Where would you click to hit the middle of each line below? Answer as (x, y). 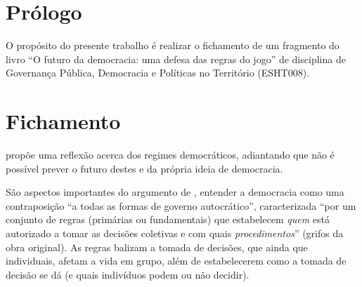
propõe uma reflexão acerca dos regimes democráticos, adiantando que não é (170, 155)
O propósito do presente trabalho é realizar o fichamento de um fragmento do (173, 45)
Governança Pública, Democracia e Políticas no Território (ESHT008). (158, 73)
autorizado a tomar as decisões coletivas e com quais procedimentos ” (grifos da (175, 233)
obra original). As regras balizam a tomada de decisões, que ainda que (157, 247)
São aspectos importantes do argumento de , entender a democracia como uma (175, 192)
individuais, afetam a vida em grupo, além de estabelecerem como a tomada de (176, 261)
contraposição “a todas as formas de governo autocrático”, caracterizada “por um (181, 205)
